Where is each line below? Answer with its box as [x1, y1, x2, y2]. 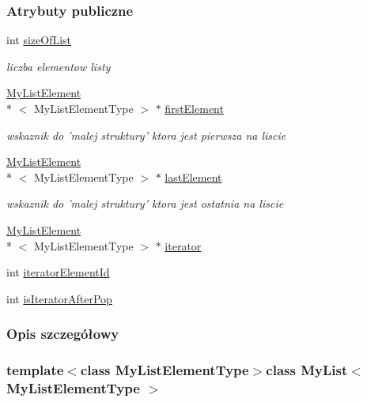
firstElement [165, 100, 224, 116]
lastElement [165, 168, 222, 185]
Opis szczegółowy [6, 324, 119, 344]
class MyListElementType [80, 360, 249, 380]
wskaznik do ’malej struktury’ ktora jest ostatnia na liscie [6, 195, 284, 212]
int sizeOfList [6, 32, 72, 48]
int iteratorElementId [6, 264, 110, 280]
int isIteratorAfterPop [6, 290, 112, 306]
